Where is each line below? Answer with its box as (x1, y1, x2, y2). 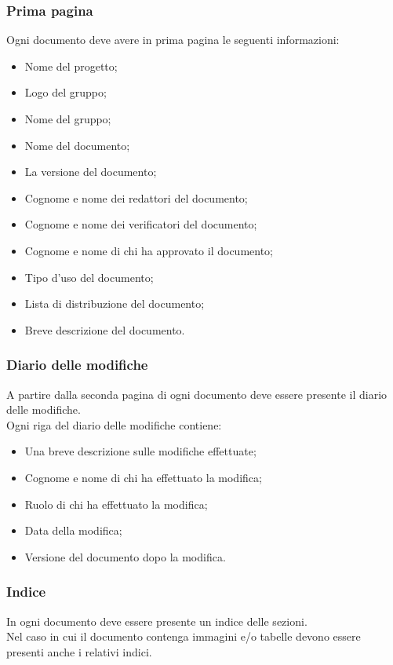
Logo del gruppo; (24, 84, 107, 100)
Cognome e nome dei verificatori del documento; (24, 216, 257, 232)
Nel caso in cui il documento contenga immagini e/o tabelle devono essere (6, 628, 361, 645)
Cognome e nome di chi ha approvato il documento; (24, 242, 273, 258)
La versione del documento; (24, 163, 157, 180)
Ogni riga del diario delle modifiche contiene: (6, 416, 222, 433)
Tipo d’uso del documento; (24, 269, 154, 285)
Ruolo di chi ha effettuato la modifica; (24, 495, 208, 512)
